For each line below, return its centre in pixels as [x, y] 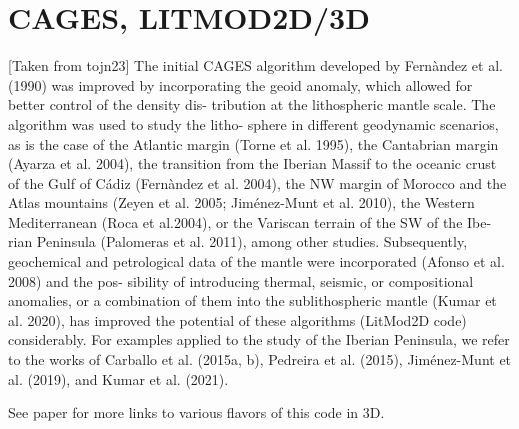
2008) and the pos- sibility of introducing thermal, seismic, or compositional [241, 280]
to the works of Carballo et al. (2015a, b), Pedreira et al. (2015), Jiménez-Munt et [260, 359]
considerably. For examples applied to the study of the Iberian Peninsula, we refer [259, 339]
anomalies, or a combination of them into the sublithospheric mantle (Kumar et [252, 300]
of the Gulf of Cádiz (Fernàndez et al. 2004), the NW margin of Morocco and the [257, 182]
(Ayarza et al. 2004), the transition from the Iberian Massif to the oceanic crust [252, 163]
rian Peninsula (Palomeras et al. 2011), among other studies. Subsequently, [238, 241]
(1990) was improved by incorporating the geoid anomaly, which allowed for [240, 84]
